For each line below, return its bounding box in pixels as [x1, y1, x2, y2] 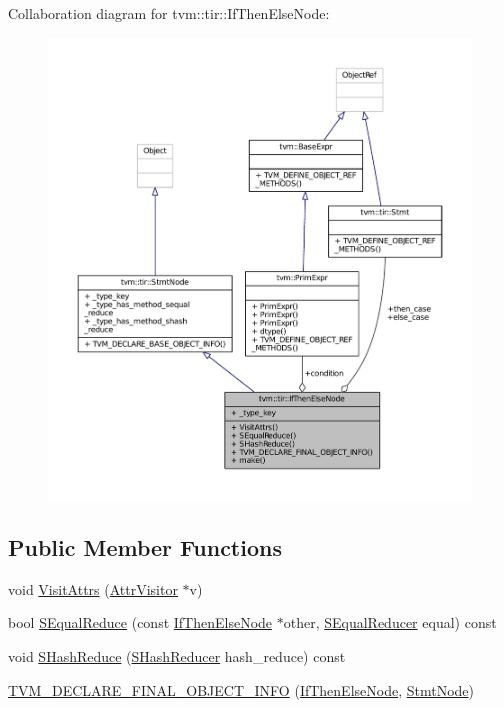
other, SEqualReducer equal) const [283, 612, 497, 633]
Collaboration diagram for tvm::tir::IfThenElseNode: [8, 3, 330, 23]
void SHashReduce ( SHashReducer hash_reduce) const [8, 645, 346, 666]
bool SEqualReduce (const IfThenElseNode [8, 612, 273, 633]
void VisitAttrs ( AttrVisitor [8, 578, 178, 599]
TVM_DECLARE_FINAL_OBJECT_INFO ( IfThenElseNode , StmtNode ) [8, 679, 475, 700]
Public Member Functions [8, 531, 282, 562]
